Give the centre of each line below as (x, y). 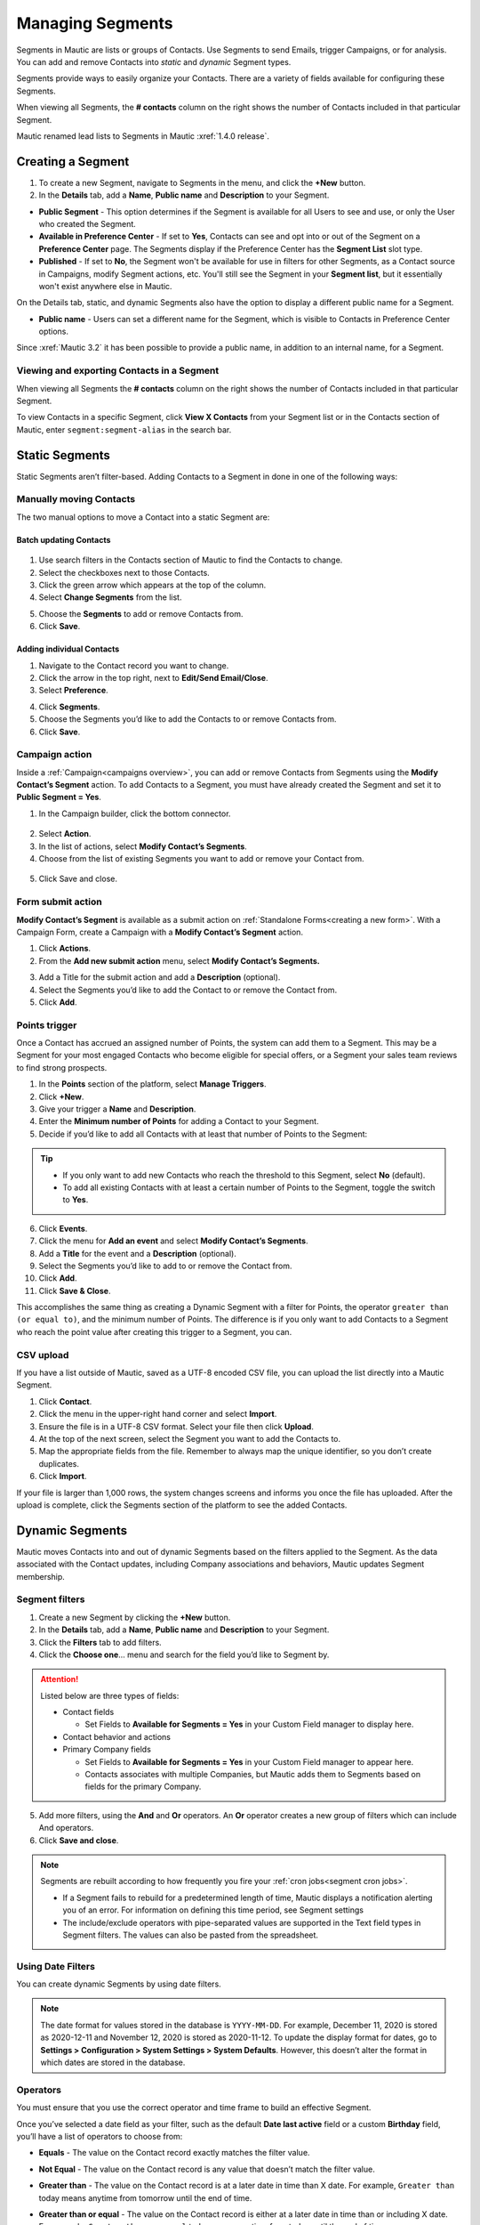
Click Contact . (65, 1401)
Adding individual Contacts (68, 649)
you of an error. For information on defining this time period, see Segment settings (213, 1910)
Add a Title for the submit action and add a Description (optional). (160, 977)
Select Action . (65, 834)
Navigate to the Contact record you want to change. (134, 665)
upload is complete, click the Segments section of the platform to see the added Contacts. (182, 1505)
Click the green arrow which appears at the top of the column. (152, 585)
